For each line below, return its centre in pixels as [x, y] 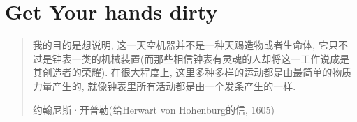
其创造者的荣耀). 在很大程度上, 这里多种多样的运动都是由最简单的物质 [192, 72]
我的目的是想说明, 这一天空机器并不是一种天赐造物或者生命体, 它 [180, 45]
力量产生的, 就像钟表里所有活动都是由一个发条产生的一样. [164, 85]
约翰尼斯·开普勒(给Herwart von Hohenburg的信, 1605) [154, 109]
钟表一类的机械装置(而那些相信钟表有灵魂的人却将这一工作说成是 [201, 58]
